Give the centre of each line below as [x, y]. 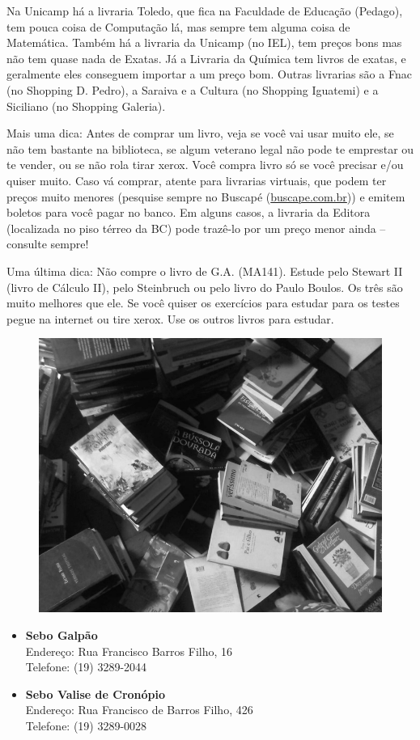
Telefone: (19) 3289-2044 [86, 667]
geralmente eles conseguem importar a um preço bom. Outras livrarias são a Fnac [209, 74]
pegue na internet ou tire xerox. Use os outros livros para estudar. [170, 318]
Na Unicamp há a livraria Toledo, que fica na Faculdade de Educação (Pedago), [205, 11]
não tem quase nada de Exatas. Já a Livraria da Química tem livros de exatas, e [206, 58]
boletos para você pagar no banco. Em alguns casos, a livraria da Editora [189, 212]
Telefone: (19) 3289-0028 [86, 726]
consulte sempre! [48, 244]
